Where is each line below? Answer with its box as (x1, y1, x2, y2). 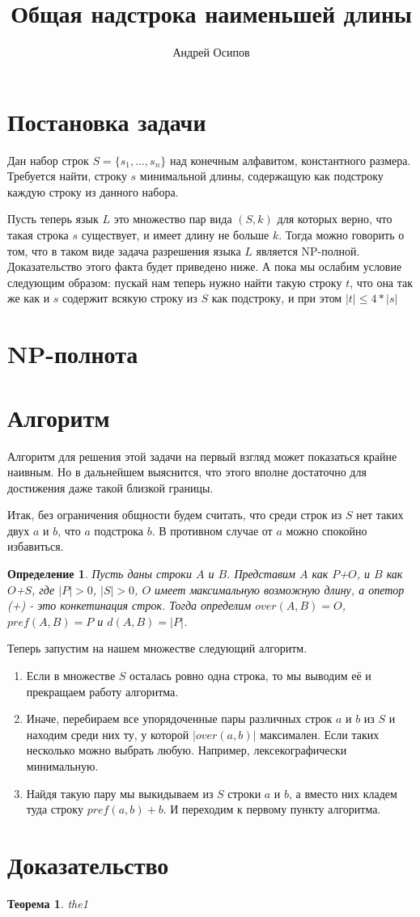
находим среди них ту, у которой (26, 725, 189, 742)
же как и (7, 289, 50, 306)
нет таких (356, 506, 404, 523)
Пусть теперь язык (7, 210, 99, 227)
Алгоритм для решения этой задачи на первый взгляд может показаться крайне (7, 447, 397, 464)
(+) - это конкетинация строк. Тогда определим (7, 597, 252, 614)
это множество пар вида (113, 210, 232, 227)
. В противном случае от (151, 522, 273, 539)
